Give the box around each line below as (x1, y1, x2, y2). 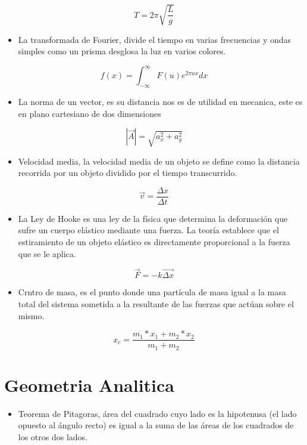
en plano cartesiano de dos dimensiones (18, 107, 161, 119)
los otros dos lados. (18, 431, 88, 443)
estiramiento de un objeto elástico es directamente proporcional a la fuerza (18, 236, 290, 248)
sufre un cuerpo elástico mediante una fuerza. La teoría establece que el (18, 224, 279, 236)
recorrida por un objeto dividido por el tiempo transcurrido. (18, 166, 237, 179)
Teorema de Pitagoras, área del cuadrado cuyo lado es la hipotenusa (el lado (18, 407, 297, 419)
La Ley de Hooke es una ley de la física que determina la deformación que (18, 212, 288, 224)
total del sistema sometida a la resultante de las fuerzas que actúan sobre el (18, 298, 294, 310)
